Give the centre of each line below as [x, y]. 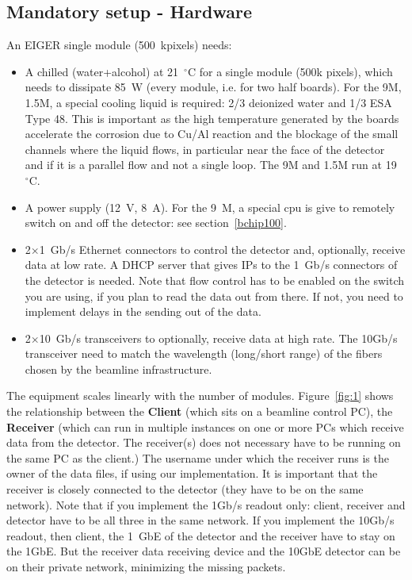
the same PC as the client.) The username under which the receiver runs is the [198, 457]
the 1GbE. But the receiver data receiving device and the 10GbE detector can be [204, 551]
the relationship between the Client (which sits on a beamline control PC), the [200, 411]
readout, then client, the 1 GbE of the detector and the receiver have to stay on [201, 535]
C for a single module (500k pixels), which [290, 71]
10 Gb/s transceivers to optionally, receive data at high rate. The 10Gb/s [218, 338]
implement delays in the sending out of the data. [143, 311]
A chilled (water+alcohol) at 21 [102, 71]
